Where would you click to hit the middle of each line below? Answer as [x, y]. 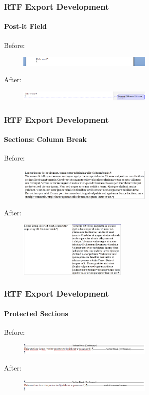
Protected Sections [36, 313]
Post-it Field [26, 26]
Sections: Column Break [45, 139]
